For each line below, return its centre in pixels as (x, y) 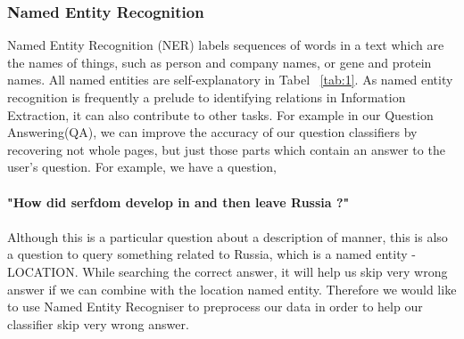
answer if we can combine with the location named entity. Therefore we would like (232, 289)
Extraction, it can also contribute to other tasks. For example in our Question (220, 114)
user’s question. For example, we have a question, (142, 167)
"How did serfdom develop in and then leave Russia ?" (178, 202)
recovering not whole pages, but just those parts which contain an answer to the (226, 149)
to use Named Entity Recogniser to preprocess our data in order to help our (215, 307)
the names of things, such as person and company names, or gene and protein (220, 62)
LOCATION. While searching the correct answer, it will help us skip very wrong (228, 271)
